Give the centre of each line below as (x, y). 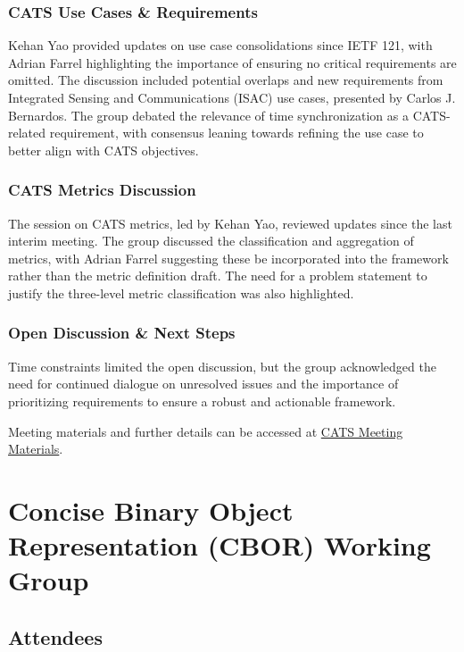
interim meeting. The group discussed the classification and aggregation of (211, 241)
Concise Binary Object (151, 510)
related (27, 133)
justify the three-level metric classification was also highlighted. (181, 293)
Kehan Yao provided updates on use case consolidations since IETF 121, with (220, 45)
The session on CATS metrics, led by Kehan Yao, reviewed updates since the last (230, 223)
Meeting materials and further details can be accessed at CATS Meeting (206, 431)
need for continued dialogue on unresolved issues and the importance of (203, 384)
